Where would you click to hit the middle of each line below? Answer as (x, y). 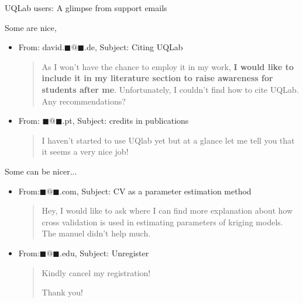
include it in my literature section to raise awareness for (157, 78)
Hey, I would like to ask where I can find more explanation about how (167, 210)
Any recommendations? (84, 101)
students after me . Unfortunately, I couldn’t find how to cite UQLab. (170, 89)
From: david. (41, 47)
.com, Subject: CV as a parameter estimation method (155, 191)
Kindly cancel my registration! (96, 272)
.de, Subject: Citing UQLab (134, 47)
